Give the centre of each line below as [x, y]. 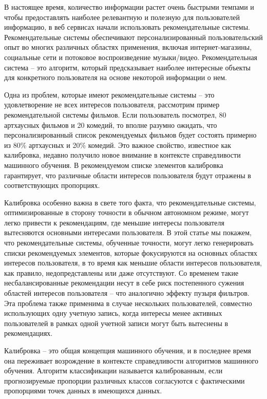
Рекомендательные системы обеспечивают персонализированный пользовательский [133, 37]
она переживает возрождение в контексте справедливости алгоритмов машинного [131, 360]
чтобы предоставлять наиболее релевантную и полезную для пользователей [122, 17]
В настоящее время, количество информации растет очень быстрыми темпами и [129, 7]
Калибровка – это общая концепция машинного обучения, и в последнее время [128, 350]
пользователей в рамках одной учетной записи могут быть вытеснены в [116, 323]
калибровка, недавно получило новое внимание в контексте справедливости [122, 155]
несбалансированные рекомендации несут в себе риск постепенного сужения [124, 283]
